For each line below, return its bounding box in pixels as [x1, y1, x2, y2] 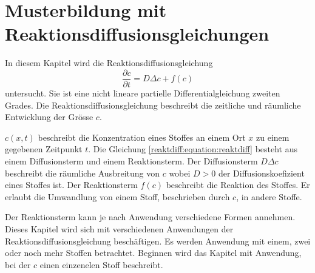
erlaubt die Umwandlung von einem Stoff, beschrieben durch [5, 190, 230, 203]
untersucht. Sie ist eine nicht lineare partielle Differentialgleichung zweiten [5, 86, 280, 99]
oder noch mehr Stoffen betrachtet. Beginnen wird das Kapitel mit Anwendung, [5, 246, 302, 259]
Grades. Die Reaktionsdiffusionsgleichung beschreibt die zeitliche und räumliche [5, 98, 301, 111]
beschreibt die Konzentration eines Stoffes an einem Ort [38, 130, 246, 143]
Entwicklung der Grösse [5, 110, 93, 123]
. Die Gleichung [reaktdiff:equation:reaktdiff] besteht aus [88, 143, 298, 155]
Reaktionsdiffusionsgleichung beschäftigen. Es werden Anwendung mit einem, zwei [5, 234, 311, 247]
